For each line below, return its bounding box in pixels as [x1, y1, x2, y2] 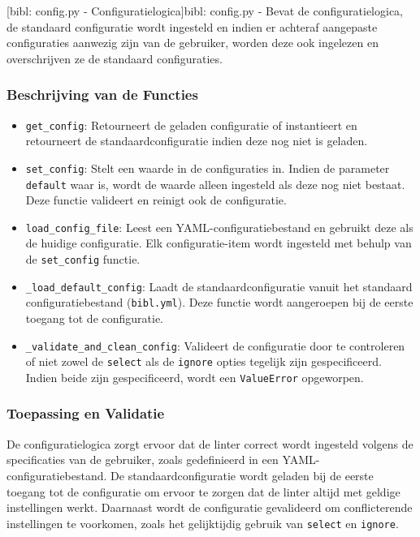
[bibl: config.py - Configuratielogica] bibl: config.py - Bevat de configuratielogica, [6, 2, 403, 19]
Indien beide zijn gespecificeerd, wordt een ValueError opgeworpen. [25, 368, 364, 385]
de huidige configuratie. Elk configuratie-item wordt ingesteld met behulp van [25, 234, 412, 251]
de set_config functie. [25, 251, 141, 267]
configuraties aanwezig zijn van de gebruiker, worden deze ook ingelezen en [6, 34, 379, 51]
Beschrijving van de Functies [6, 84, 198, 105]
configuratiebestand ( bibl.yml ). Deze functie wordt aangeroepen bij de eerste [25, 294, 414, 311]
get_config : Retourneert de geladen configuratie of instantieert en [25, 116, 357, 133]
